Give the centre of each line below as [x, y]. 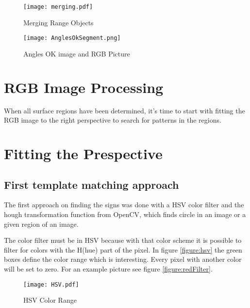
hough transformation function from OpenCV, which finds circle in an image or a [125, 214]
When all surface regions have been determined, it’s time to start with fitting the [125, 110]
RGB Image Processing [84, 87]
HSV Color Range [50, 300]
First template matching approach [92, 184]
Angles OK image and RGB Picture [77, 53]
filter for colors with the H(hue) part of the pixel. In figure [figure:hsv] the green [123, 249]
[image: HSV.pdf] [51, 284]
